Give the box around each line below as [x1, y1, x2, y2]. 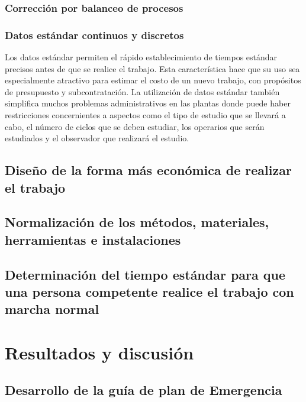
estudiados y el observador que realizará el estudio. [5, 132, 189, 144]
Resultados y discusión [5, 340, 194, 364]
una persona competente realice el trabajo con [5, 282, 294, 300]
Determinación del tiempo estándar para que [5, 265, 286, 283]
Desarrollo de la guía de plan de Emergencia [5, 381, 282, 399]
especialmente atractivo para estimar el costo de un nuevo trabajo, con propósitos [5, 74, 301, 86]
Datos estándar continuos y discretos [5, 27, 184, 42]
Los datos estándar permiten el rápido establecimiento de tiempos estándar [5, 51, 278, 63]
